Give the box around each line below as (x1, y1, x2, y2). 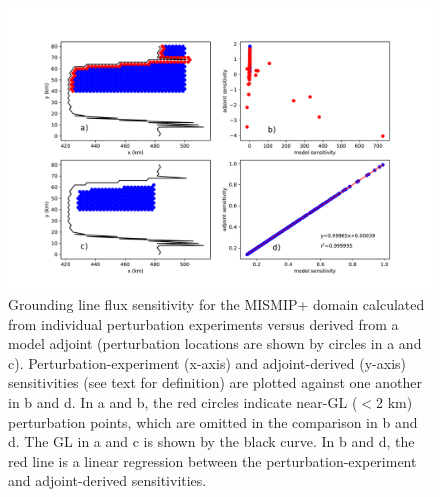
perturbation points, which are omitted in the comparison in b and (8, 411, 418, 432)
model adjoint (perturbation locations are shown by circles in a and (8, 333, 422, 354)
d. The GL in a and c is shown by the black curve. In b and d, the (8, 431, 415, 452)
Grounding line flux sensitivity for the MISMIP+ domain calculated (8, 293, 425, 314)
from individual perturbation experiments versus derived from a (8, 313, 399, 334)
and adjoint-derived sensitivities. (8, 470, 207, 491)
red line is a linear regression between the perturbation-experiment (8, 450, 417, 471)
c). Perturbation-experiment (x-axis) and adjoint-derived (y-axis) (8, 352, 406, 373)
